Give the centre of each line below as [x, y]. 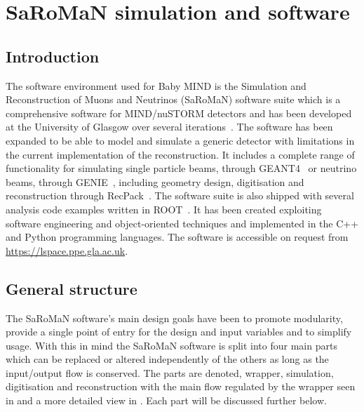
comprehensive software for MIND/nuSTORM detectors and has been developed [179, 113]
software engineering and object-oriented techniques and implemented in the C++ [182, 223]
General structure [72, 288]
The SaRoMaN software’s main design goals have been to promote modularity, [174, 318]
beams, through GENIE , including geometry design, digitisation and [155, 181]
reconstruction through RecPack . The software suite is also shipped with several [180, 195]
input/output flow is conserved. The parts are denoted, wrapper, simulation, [170, 372]
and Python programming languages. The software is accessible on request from [177, 237]
